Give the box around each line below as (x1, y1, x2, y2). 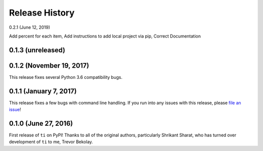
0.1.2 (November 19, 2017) (9, 61, 90, 70)
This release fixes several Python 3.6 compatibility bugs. (9, 74, 123, 80)
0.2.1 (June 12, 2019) (9, 24, 51, 30)
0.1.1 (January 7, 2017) (9, 87, 77, 95)
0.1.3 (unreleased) (9, 46, 65, 54)
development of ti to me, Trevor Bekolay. (9, 139, 94, 145)
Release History (9, 7, 75, 18)
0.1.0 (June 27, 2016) (9, 119, 73, 128)
